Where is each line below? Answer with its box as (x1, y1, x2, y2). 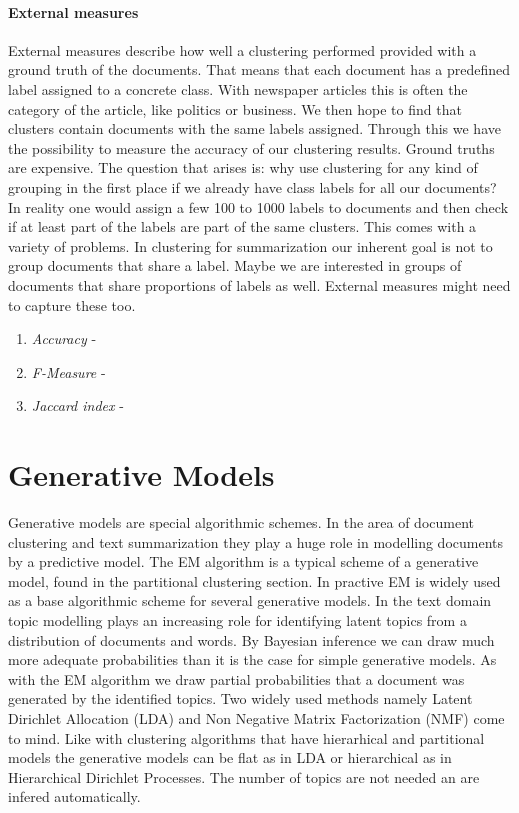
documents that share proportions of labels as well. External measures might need (8, 274, 511, 295)
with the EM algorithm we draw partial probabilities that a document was (8, 668, 465, 689)
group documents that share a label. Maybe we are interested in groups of (8, 255, 462, 276)
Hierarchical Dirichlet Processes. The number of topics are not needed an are (8, 766, 480, 787)
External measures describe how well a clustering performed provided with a (8, 39, 477, 60)
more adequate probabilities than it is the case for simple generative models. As (8, 649, 497, 670)
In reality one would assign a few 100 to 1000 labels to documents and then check (8, 196, 509, 217)
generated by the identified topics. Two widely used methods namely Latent (8, 688, 473, 709)
